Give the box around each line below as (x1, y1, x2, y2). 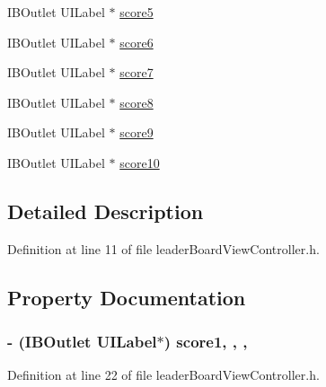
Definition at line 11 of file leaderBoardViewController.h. (7, 239, 320, 258)
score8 (119, 92, 154, 111)
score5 (119, 3, 154, 21)
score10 (119, 153, 160, 172)
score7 (119, 63, 154, 82)
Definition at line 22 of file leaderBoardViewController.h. (7, 365, 320, 384)
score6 (119, 32, 154, 51)
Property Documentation (7, 283, 246, 311)
